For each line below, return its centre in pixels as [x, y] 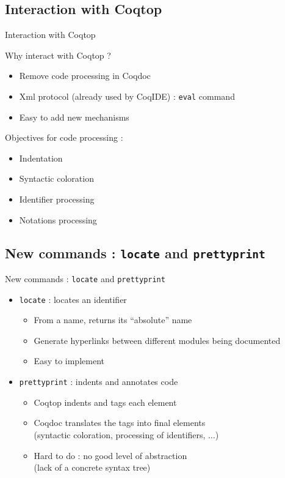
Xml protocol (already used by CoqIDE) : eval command [127, 96]
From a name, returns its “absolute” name [113, 320]
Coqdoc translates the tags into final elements [120, 423]
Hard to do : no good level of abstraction [110, 455]
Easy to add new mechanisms [74, 117]
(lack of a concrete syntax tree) [92, 467]
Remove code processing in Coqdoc [85, 76]
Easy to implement [69, 361]
